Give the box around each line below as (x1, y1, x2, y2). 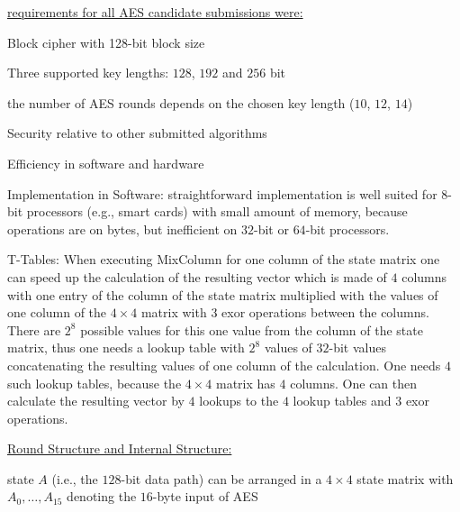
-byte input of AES (152, 487, 258, 506)
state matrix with (356, 469, 454, 488)
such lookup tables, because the (7, 373, 182, 392)
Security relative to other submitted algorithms (7, 123, 267, 142)
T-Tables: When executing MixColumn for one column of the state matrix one (7, 250, 440, 269)
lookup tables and (293, 391, 392, 410)
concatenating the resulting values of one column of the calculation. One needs (7, 355, 441, 374)
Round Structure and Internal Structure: (7, 439, 232, 458)
